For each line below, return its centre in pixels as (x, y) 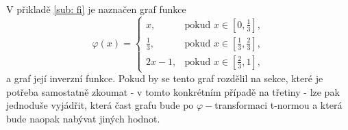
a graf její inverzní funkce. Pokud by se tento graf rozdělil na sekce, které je (165, 78)
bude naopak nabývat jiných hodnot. (83, 118)
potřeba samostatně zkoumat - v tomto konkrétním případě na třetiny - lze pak (173, 91)
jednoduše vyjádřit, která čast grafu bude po (100, 105)
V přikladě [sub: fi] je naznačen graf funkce (96, 9)
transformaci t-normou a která (278, 105)
